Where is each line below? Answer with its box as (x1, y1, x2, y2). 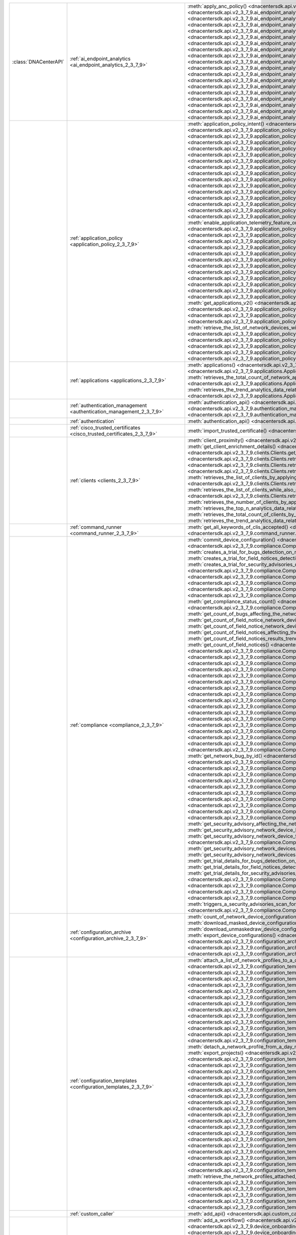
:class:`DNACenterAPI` (12, 58, 65, 65)
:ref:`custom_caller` (70, 1210, 115, 1217)
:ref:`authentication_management (70, 402, 147, 409)
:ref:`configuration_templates (70, 1077, 137, 1084)
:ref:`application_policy (70, 235, 123, 242)
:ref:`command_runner (70, 524, 122, 531)
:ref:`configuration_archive (70, 929, 131, 936)
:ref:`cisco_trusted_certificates (70, 424, 141, 431)
